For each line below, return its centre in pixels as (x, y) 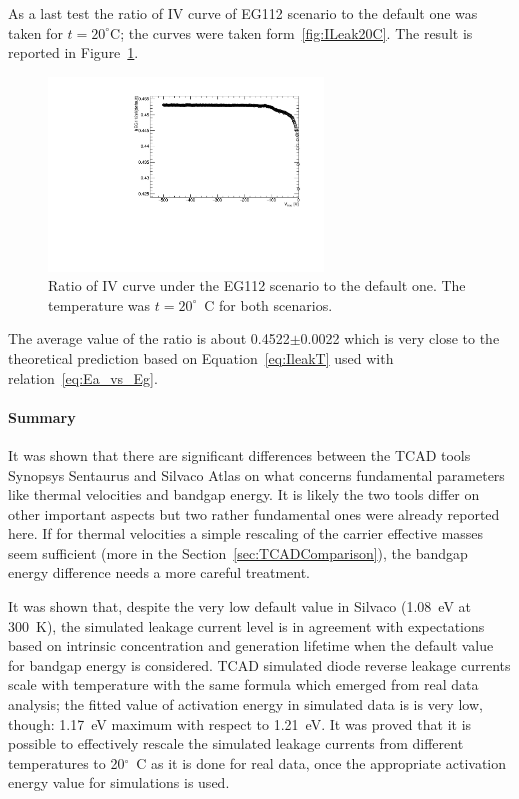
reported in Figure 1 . (73, 52)
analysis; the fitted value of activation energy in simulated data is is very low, (245, 704)
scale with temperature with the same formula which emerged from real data (243, 684)
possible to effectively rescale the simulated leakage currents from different (236, 743)
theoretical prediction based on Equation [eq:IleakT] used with (201, 357)
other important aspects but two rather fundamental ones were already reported (254, 513)
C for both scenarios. (268, 304)
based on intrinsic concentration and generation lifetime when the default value (251, 645)
